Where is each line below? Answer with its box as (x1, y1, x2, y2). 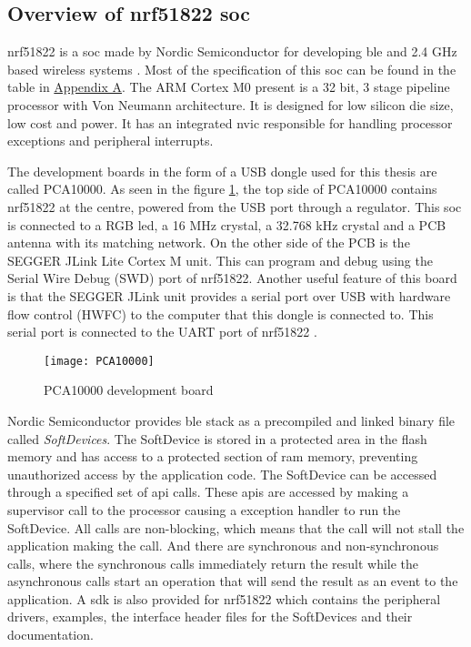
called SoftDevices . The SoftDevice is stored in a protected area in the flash (7, 429, 427, 448)
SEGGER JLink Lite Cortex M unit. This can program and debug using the (7, 250, 433, 269)
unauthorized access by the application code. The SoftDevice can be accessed (7, 464, 437, 483)
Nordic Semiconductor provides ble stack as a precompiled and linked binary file (7, 410, 456, 430)
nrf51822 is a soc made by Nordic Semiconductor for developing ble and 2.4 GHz (7, 42, 457, 61)
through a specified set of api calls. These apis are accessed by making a (7, 482, 409, 501)
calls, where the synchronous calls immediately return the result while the (7, 553, 419, 572)
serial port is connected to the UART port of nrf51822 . (7, 322, 317, 341)
